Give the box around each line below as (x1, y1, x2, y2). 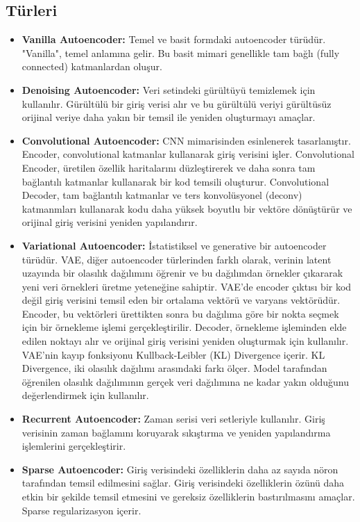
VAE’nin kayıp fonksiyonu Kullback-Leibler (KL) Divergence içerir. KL (22, 347, 325, 361)
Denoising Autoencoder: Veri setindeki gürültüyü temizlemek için (22, 82, 316, 97)
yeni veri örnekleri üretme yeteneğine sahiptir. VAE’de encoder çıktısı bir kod (22, 279, 352, 293)
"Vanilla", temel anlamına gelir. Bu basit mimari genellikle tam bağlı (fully (22, 45, 340, 60)
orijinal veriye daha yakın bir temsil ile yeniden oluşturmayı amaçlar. (22, 110, 316, 124)
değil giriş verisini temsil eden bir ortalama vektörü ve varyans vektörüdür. (22, 293, 341, 307)
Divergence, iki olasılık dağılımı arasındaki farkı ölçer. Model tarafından (22, 361, 327, 375)
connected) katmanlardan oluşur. (22, 59, 162, 74)
